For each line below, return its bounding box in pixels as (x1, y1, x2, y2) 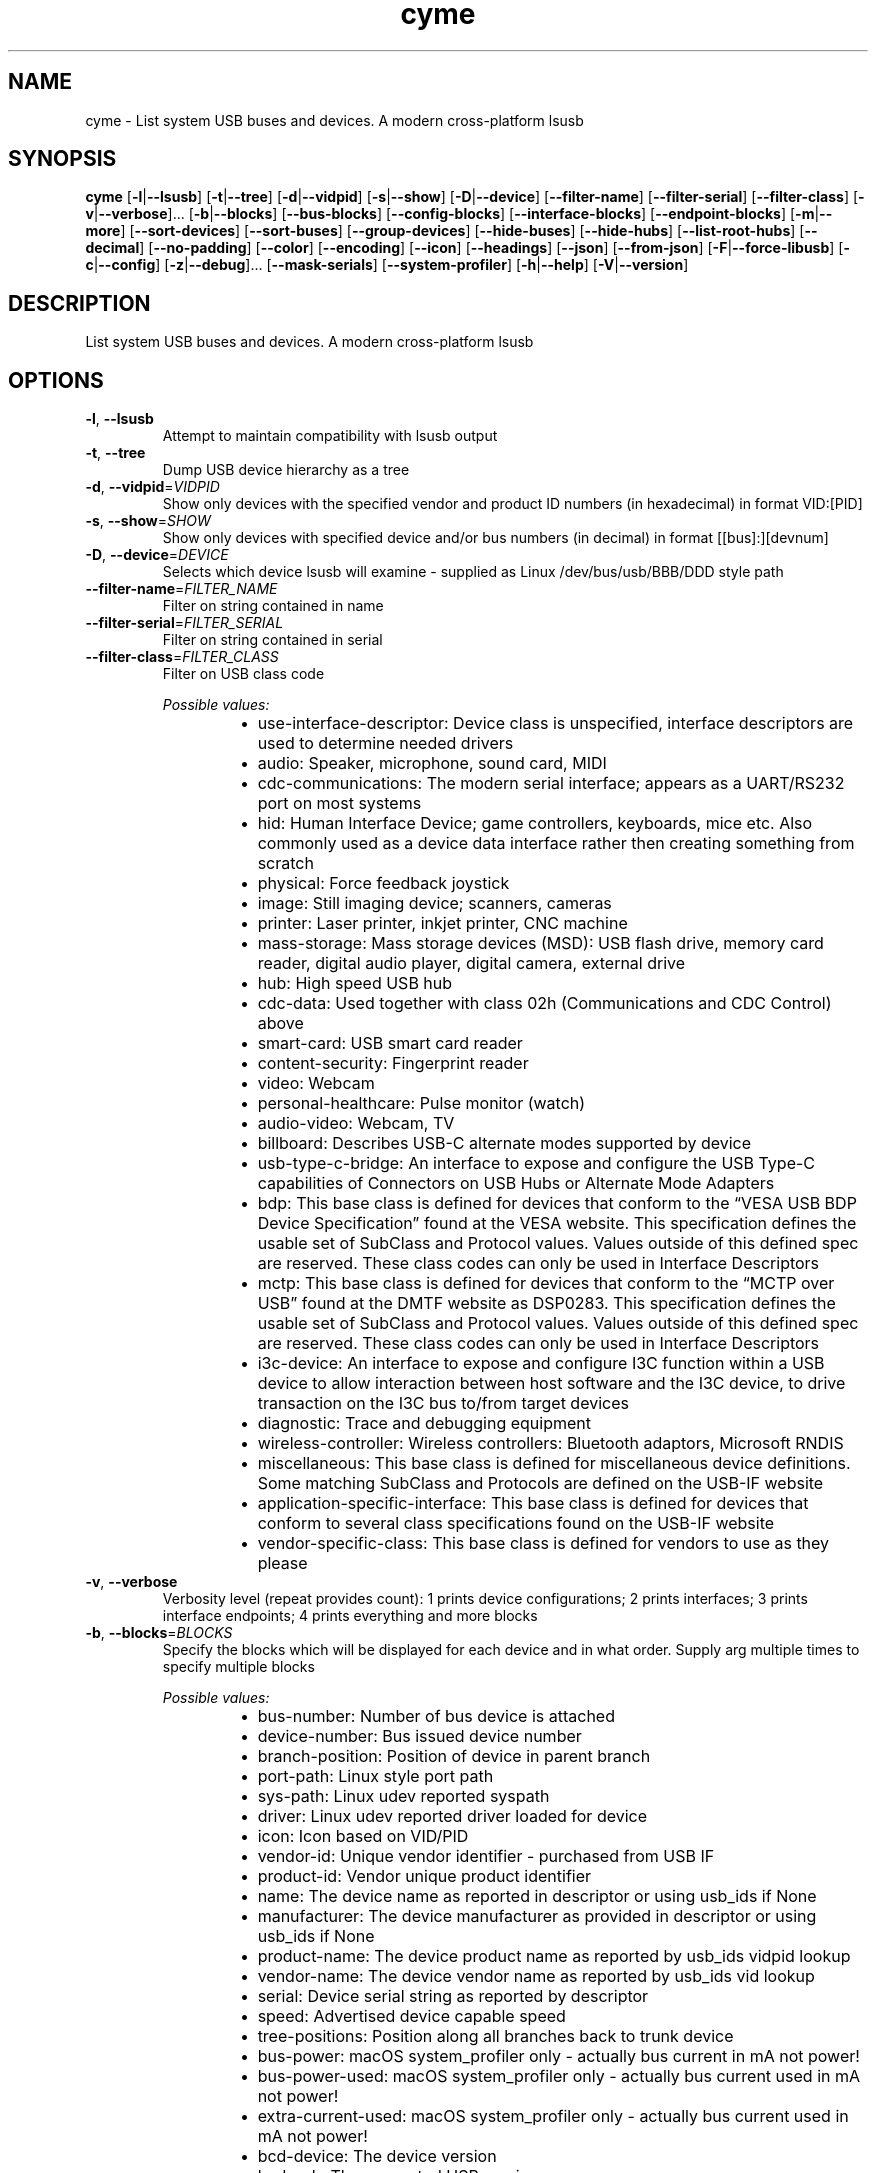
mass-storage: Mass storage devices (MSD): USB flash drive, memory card (257, 933, 824, 954)
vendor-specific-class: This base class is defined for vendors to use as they (257, 1533, 830, 1554)
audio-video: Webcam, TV (257, 1113, 455, 1134)
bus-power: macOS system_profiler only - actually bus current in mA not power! (257, 2046, 860, 2067)
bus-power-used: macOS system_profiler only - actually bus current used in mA (257, 2066, 861, 2087)
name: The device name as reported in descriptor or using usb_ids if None (257, 1886, 817, 1907)
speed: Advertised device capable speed (257, 2006, 566, 2027)
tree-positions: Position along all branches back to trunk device (257, 2026, 734, 2047)
